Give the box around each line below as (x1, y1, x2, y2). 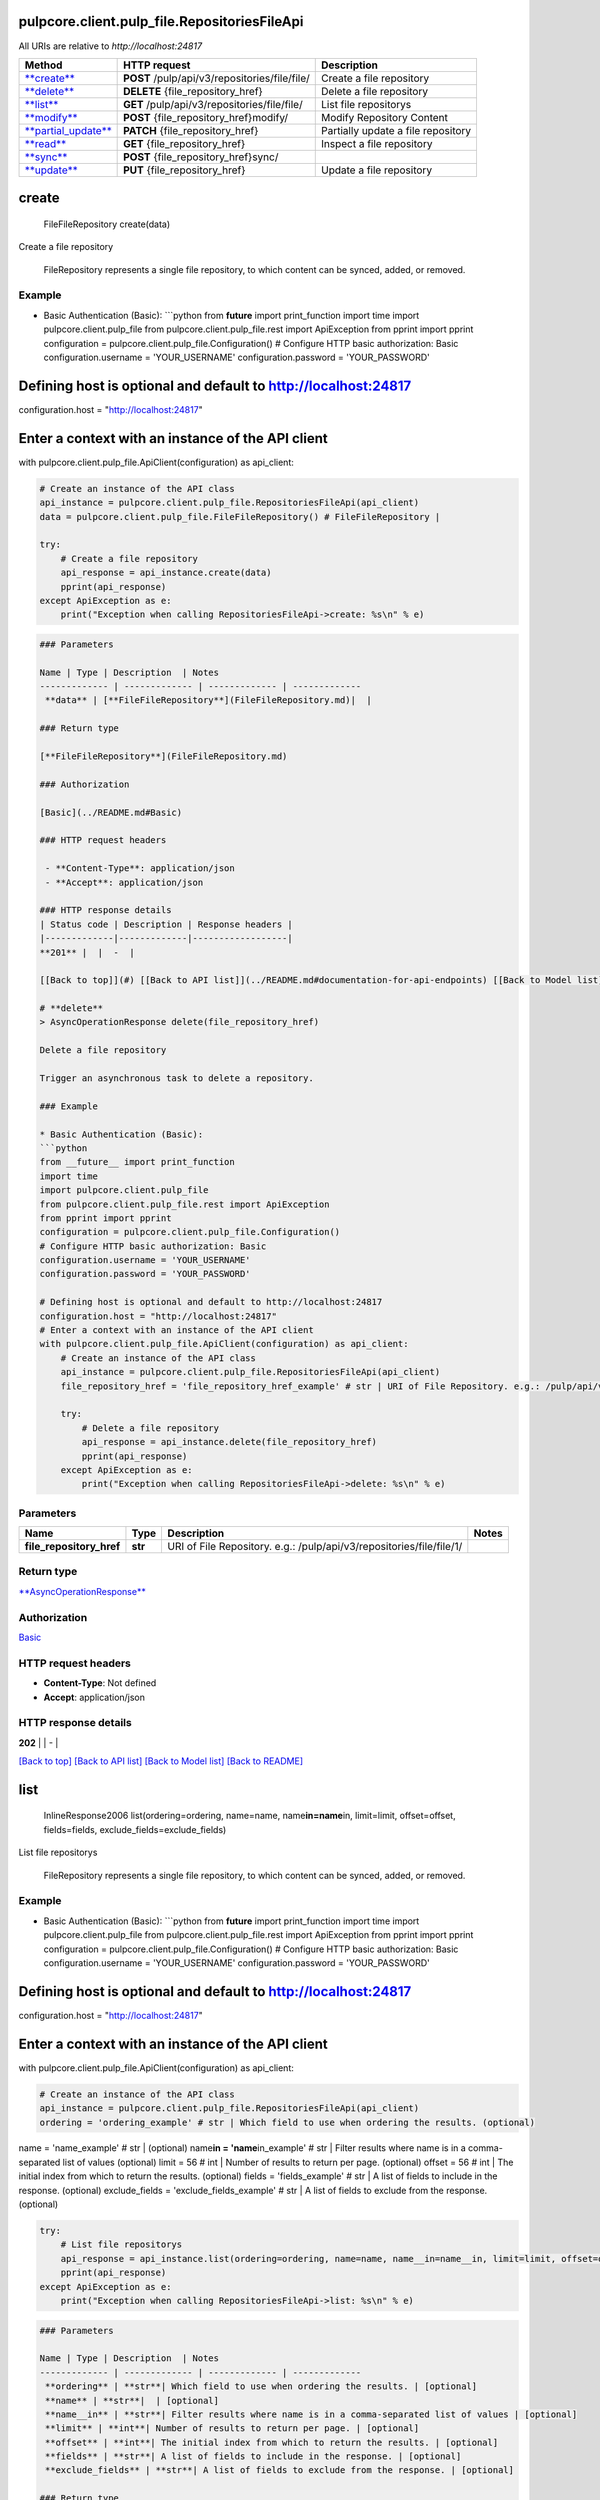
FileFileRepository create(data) (43, 218, 171, 230)
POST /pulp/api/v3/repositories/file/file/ (123, 71, 310, 85)
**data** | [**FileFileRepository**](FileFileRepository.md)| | (45, 695, 372, 706)
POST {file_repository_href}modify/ (123, 110, 289, 124)
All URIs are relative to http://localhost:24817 (18, 40, 203, 52)
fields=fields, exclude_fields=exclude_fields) (43, 1823, 227, 1835)
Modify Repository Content (321, 110, 449, 124)
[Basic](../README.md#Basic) (39, 806, 183, 818)
